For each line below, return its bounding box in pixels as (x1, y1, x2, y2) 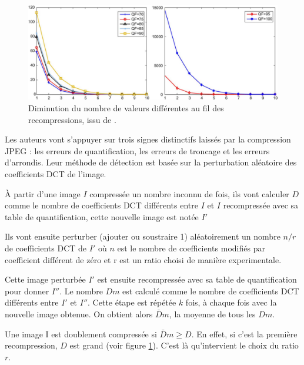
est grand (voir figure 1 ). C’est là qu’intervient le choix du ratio (69, 339, 299, 351)
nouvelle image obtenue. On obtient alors (5, 307, 153, 320)
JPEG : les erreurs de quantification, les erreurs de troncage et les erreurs (5, 144, 270, 157)
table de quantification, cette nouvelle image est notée (5, 210, 199, 223)
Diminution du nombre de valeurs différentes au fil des (28, 102, 224, 114)
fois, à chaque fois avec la (185, 296, 277, 308)
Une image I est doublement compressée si (5, 327, 157, 340)
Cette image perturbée (5, 273, 86, 286)
